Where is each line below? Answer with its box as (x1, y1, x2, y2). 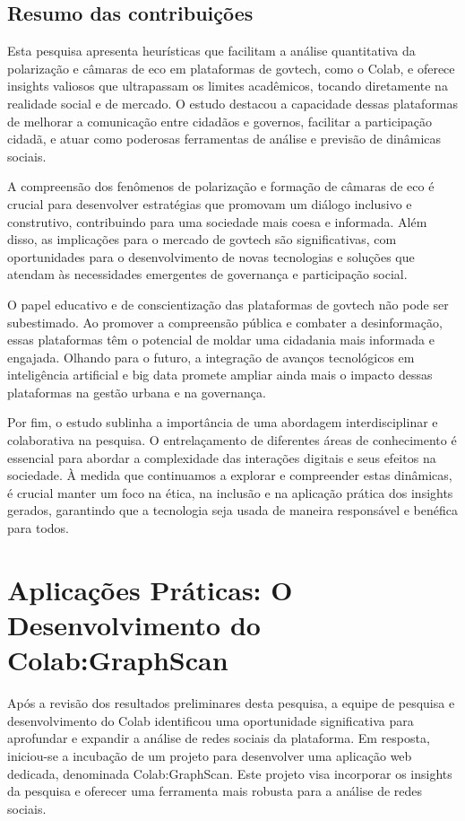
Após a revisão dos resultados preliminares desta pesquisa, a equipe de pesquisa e (7, 694, 455, 712)
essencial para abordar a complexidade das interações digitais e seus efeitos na (7, 448, 436, 467)
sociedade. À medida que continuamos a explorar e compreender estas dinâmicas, (7, 466, 452, 485)
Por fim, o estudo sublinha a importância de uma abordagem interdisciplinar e (7, 413, 438, 432)
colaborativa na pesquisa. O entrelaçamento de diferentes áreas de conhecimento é (7, 431, 457, 450)
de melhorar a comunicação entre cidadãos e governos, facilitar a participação (7, 111, 433, 130)
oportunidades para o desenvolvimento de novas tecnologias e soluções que (7, 247, 415, 266)
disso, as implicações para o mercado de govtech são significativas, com (7, 230, 397, 249)
